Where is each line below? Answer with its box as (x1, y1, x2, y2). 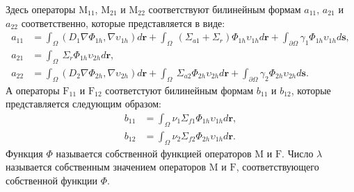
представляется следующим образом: (6, 96, 161, 111)
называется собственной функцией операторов (56, 146, 252, 160)
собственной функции (6, 173, 98, 187)
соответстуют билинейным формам (105, 82, 254, 97)
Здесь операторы (6, 2, 76, 16)
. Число (282, 146, 314, 160)
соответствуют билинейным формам (148, 2, 301, 16)
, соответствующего (236, 159, 319, 174)
